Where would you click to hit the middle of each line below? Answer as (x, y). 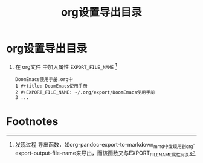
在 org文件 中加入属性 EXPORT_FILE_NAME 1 (66, 66)
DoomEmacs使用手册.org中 (44, 79)
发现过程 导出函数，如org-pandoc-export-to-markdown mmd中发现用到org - (105, 145)
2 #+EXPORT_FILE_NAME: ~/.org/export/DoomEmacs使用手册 (85, 92)
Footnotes (32, 121)
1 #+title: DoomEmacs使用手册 (51, 86)
